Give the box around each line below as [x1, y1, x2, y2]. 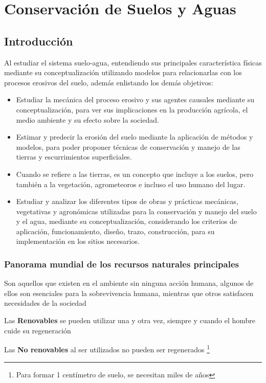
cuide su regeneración [4, 325, 71, 335]
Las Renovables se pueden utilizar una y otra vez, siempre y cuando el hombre [4, 315, 255, 326]
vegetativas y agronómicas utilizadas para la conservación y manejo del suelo [16, 206, 257, 216]
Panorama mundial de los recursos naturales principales [4, 258, 239, 270]
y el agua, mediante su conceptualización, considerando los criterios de [16, 216, 237, 227]
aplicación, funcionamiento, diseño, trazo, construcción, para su [16, 226, 215, 236]
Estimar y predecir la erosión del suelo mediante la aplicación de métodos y [16, 131, 253, 142]
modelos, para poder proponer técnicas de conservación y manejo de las [16, 141, 240, 152]
